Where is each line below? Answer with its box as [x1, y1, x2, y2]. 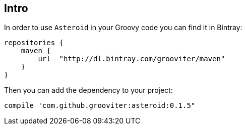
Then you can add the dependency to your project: [4, 86, 173, 95]
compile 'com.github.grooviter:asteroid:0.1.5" [4, 101, 196, 110]
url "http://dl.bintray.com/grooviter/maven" [38, 55, 225, 63]
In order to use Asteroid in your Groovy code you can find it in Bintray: [4, 23, 242, 32]
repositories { [4, 39, 64, 47]
